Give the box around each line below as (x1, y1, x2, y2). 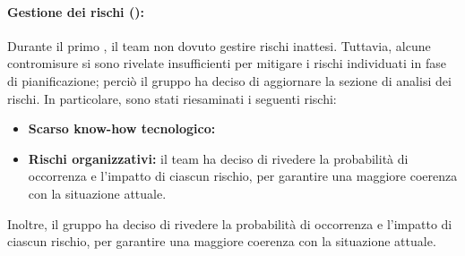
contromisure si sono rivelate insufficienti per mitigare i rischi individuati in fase (7, 54, 446, 73)
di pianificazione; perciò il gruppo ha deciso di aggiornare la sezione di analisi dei (7, 71, 452, 90)
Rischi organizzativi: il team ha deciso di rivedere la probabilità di (28, 149, 409, 167)
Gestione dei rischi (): (7, 2, 144, 21)
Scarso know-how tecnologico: (28, 119, 216, 138)
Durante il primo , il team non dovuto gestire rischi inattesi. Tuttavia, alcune (7, 36, 431, 55)
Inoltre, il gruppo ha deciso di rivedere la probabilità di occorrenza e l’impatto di (7, 214, 452, 233)
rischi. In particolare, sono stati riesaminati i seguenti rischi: (7, 89, 337, 107)
